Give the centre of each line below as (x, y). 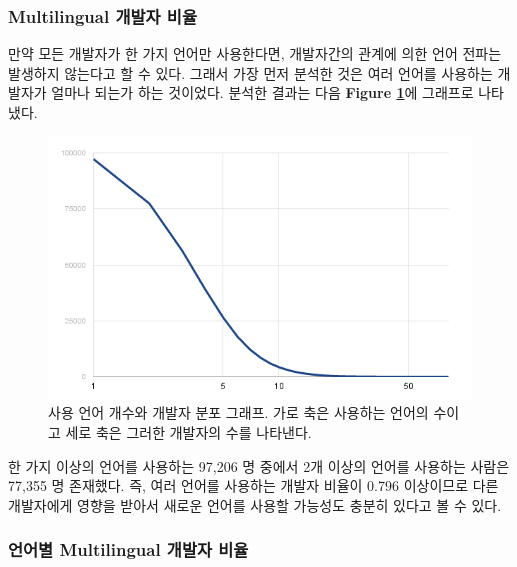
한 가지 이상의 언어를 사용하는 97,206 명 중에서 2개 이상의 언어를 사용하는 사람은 (259, 465)
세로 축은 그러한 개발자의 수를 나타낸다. (188, 431)
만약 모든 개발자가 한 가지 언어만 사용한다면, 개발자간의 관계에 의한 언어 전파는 (255, 53)
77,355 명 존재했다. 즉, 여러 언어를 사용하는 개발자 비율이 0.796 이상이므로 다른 (253, 485)
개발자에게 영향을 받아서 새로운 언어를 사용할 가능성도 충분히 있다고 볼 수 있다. (255, 504)
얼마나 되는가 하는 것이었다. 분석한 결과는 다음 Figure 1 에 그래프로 (262, 92)
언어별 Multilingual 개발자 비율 (128, 549)
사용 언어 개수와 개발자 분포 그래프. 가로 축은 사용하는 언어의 (238, 412)
